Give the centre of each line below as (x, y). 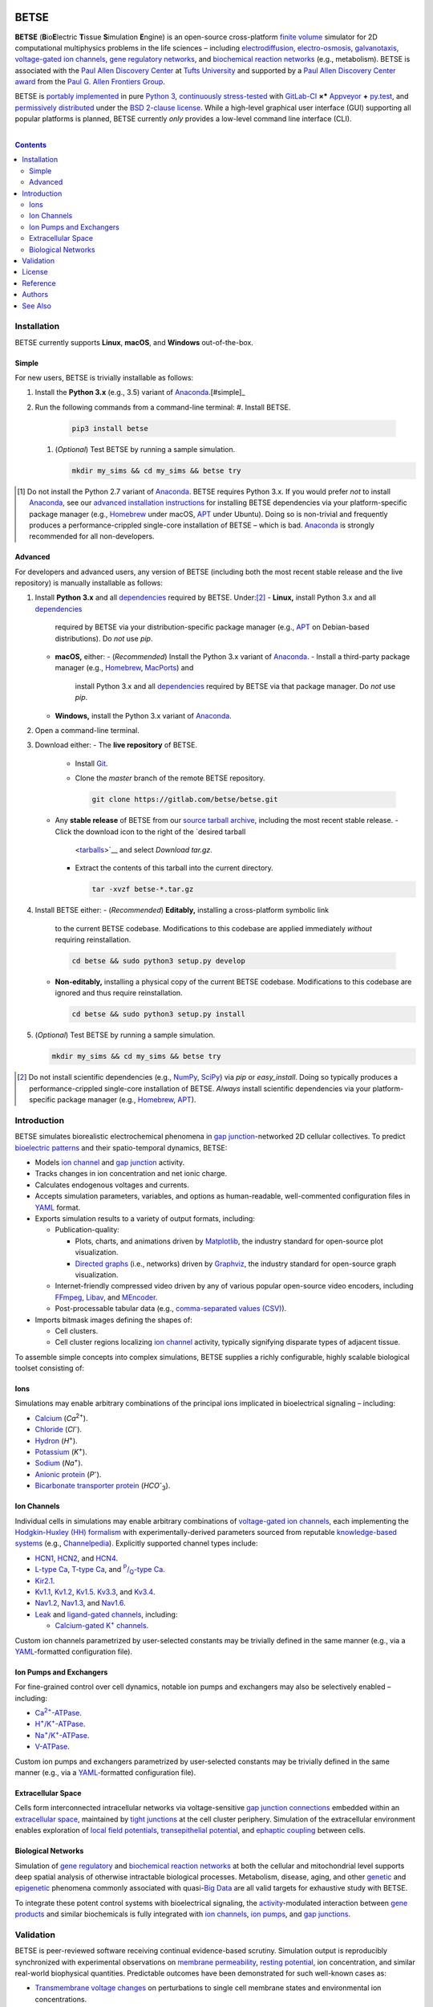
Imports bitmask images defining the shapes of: (113, 1320)
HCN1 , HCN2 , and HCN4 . (77, 1558)
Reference (39, 283)
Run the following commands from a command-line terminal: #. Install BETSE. (163, 407)
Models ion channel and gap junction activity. (110, 1162)
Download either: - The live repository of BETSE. (116, 745)
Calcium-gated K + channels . (102, 1625)
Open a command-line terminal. (87, 730)
